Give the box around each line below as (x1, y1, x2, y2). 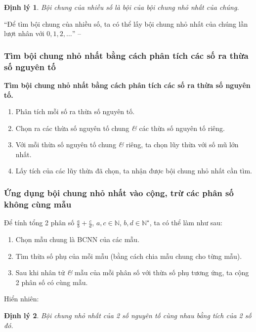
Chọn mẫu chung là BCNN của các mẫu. (15, 234, 140, 245)
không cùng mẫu (4, 198, 72, 210)
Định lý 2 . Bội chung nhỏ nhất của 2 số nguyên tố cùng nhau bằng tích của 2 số (4, 310, 252, 321)
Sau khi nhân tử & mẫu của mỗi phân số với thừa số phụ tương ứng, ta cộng (15, 267, 249, 278)
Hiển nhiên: (4, 293, 39, 304)
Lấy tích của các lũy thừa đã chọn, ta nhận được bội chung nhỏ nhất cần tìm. (15, 166, 252, 176)
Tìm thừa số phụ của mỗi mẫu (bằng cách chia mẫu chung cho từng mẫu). (15, 250, 242, 261)
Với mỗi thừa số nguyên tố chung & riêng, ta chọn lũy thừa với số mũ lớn (15, 139, 239, 150)
